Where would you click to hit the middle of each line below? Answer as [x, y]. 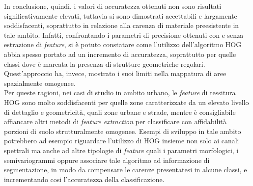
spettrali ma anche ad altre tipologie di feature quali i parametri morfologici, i [121, 150]
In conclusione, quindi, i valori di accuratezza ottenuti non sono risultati [113, 6]
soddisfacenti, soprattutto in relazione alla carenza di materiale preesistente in [122, 25]
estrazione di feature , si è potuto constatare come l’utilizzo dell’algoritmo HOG [123, 44]
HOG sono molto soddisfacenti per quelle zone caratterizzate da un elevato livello [126, 102]
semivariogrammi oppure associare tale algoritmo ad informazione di [107, 160]
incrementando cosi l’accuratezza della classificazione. [84, 179]
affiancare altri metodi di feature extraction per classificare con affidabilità [115, 121]
